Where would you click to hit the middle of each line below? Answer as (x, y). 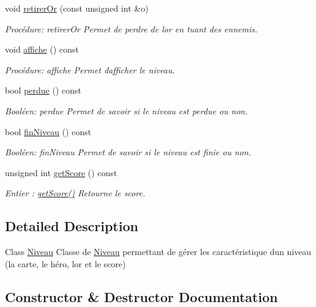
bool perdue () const (43, 90)
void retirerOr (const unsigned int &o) (77, 8)
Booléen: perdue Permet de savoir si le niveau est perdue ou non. (127, 110)
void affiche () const (42, 49)
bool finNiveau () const (48, 131)
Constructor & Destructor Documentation (141, 296)
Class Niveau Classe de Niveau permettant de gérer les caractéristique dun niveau (158, 252)
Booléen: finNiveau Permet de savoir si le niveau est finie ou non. (128, 152)
